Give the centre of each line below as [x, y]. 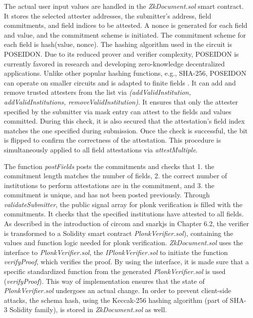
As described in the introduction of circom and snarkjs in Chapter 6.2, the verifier [126, 223]
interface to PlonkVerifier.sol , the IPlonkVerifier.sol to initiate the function [116, 252]
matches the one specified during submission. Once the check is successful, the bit [126, 130]
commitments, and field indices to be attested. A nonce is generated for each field [126, 25]
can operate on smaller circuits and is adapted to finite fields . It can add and [120, 82]
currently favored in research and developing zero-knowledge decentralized [115, 63]
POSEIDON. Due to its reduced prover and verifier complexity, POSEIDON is [121, 53]
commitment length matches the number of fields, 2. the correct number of [116, 176]
